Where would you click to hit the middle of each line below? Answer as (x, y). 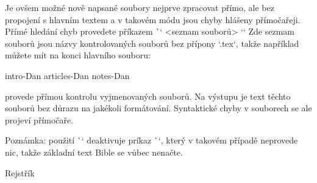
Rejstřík (20, 172)
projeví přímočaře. (39, 119)
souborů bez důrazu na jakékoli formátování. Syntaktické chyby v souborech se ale (158, 108)
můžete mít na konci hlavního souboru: (78, 55)
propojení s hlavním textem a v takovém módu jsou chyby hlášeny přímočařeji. (153, 19)
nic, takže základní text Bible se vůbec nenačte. (94, 152)
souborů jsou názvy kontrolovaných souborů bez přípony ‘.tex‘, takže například (152, 43)
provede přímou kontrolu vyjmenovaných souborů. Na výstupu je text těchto (148, 96)
